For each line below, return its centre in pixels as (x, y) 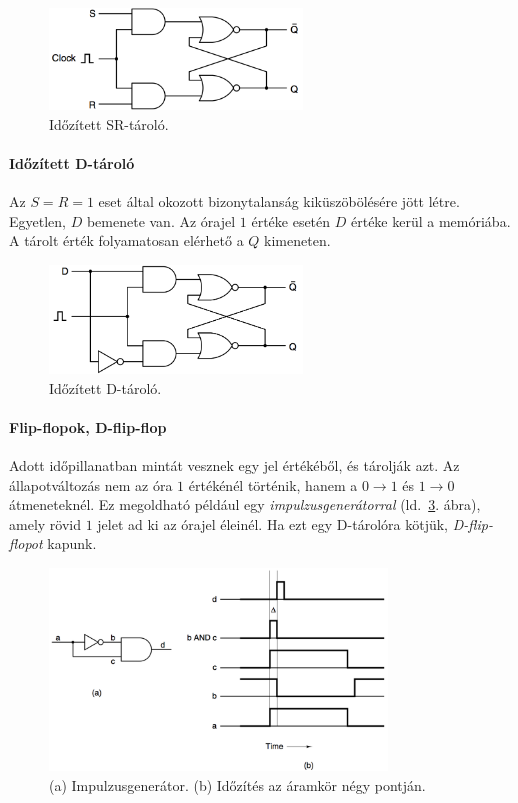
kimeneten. (297, 240)
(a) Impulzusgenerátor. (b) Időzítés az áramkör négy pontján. (237, 784)
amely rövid (45, 523)
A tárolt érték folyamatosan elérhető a (126, 240)
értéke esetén (291, 220)
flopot (26, 543)
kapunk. (72, 543)
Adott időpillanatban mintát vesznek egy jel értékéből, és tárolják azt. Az (234, 465)
